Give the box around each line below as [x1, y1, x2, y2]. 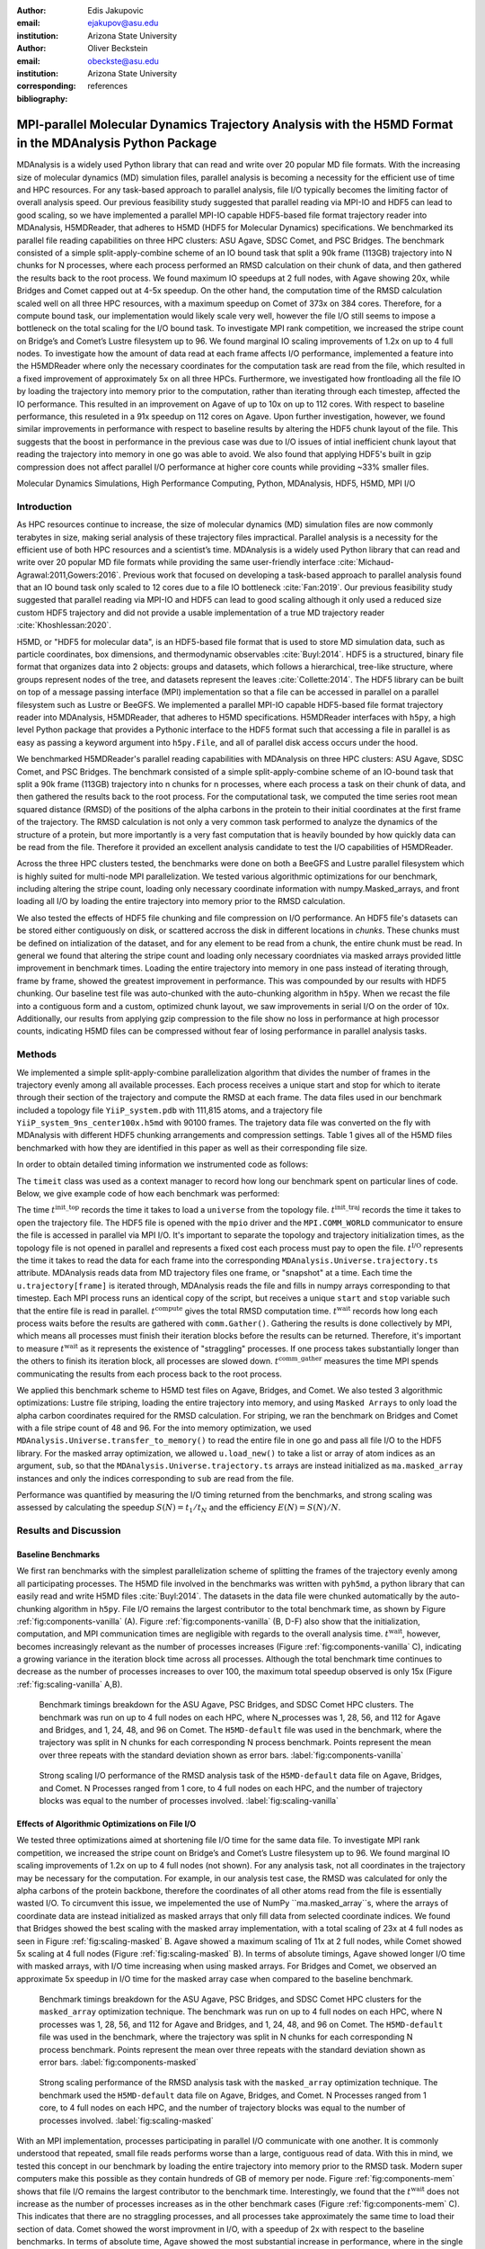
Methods [16, 1048, 57, 1061]
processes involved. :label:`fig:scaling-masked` [39, 2115, 215, 2126]
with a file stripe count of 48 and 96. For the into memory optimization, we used [16, 1422, 312, 1434]
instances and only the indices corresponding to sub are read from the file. [16, 1473, 295, 1483]
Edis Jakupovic [87, 5, 144, 15]
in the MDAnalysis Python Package [16, 136, 217, 151]
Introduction [16, 500, 72, 513]
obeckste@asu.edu [87, 55, 159, 67]
